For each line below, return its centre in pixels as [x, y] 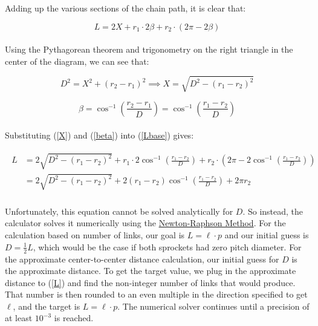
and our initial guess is [267, 235]
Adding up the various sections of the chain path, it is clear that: [125, 8]
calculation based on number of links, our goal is [95, 235]
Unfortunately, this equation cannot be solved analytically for [119, 211]
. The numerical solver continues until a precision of [213, 306]
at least [19, 318]
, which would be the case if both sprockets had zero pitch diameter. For [167, 246]
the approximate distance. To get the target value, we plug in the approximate [151, 271]
